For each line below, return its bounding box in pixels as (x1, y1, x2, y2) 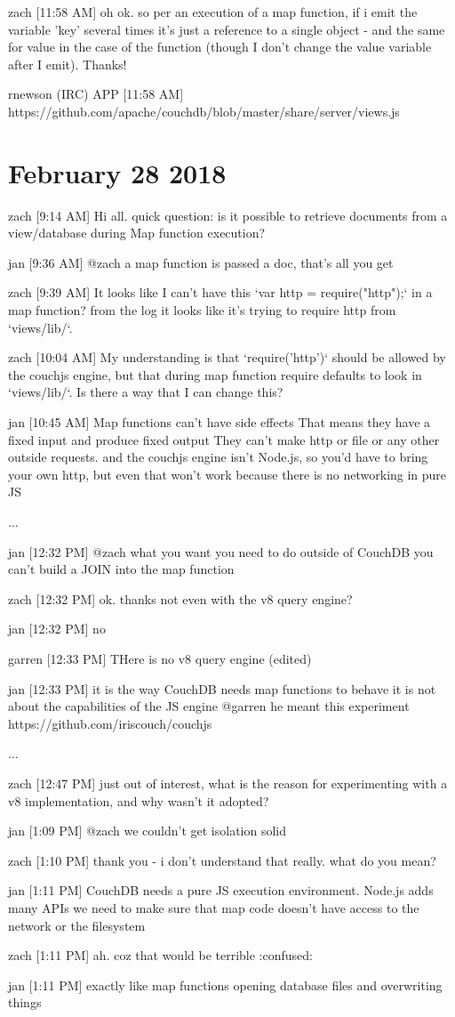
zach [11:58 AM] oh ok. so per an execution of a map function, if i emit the (8, 3, 418, 20)
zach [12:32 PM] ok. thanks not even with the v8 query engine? (8, 589, 353, 608)
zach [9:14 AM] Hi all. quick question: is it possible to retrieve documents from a (8, 206, 448, 224)
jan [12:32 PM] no (8, 619, 106, 638)
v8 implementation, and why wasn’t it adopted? (8, 791, 269, 810)
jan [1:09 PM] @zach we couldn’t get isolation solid (8, 821, 287, 840)
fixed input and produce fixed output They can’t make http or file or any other (8, 430, 440, 448)
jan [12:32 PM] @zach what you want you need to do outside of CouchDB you (8, 542, 434, 561)
